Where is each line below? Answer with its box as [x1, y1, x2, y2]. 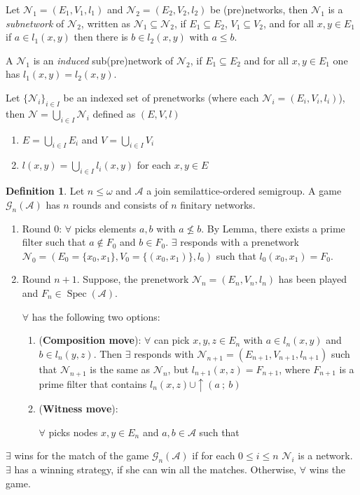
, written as [81, 15, 130, 30]
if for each [192, 448, 235, 463]
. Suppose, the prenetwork [76, 272, 189, 286]
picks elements [74, 221, 137, 235]
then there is [74, 29, 128, 44]
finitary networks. [180, 197, 256, 211]
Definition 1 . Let [6, 183, 85, 198]
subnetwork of [6, 15, 64, 30]
